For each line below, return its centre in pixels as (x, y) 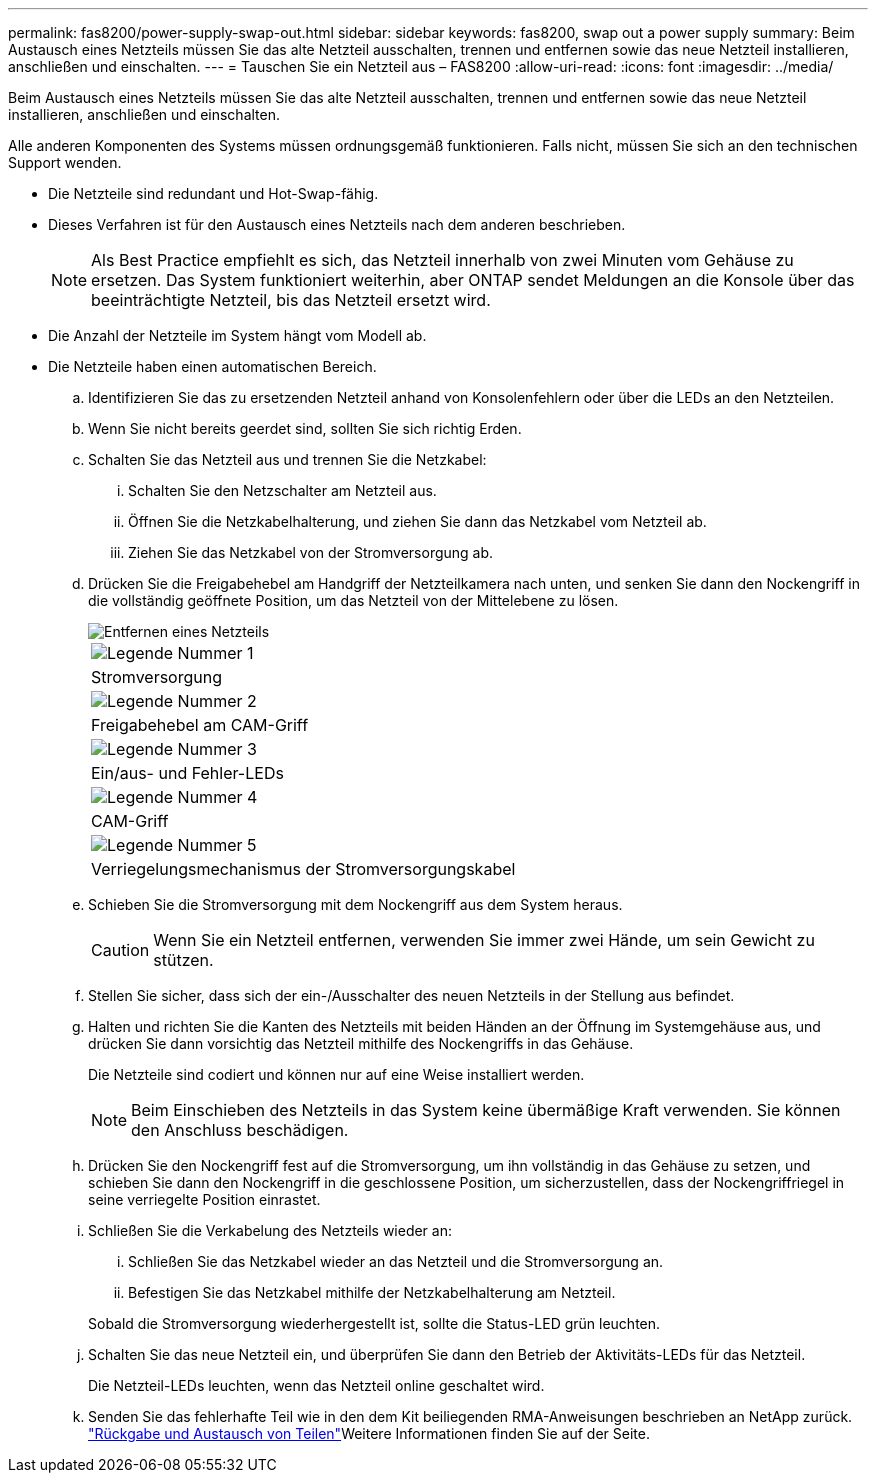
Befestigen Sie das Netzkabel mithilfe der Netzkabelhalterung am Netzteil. (372, 1292)
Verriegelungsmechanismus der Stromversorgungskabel (303, 869)
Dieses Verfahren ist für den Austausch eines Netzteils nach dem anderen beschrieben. (337, 224)
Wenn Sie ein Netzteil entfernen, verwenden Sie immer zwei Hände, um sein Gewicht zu (484, 940)
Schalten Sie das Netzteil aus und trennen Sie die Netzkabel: (287, 459)
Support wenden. (65, 162)
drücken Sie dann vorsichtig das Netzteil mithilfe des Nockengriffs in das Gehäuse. (361, 1043)
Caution (120, 950)
